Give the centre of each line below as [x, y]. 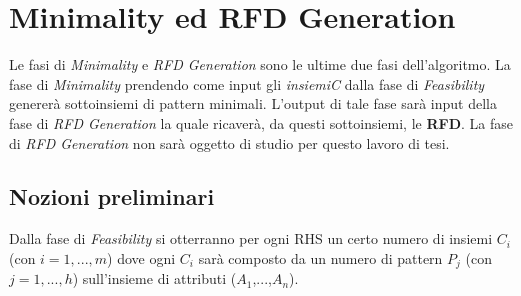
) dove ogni [141, 257]
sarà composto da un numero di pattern [320, 257]
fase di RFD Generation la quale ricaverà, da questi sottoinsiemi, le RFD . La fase [261, 122]
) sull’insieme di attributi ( [154, 278]
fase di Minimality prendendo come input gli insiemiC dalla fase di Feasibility [247, 83]
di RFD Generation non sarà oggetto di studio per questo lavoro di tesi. [229, 142]
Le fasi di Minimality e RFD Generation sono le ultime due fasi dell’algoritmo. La [260, 64]
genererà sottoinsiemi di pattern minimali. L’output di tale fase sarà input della [253, 103]
